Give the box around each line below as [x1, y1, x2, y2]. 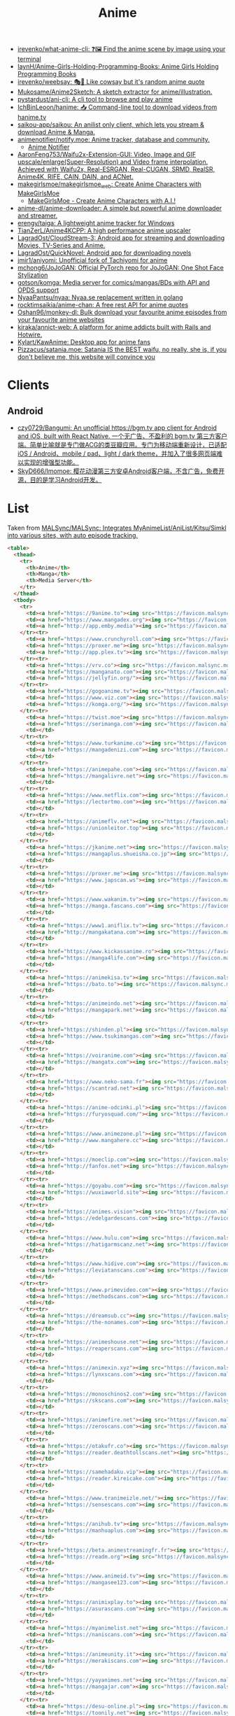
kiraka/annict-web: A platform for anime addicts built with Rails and [17, 323, 211, 331]
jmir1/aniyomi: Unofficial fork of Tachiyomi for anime [17, 255, 168, 264]
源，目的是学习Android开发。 [17, 475, 102, 484]
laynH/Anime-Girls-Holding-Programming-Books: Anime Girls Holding [17, 62, 219, 71]
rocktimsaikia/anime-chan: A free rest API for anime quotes [17, 300, 189, 309]
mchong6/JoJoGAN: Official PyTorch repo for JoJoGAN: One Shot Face [17, 263, 224, 272]
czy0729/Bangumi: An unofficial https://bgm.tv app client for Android [17, 423, 217, 432]
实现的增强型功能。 [23, 458, 79, 466]
